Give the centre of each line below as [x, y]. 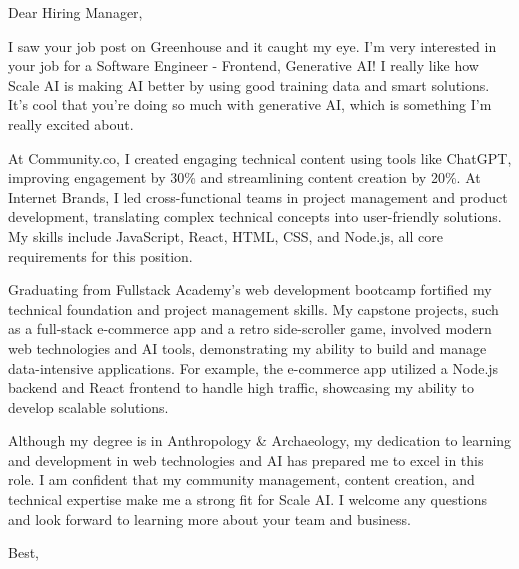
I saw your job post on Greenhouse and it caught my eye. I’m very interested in [252, 45]
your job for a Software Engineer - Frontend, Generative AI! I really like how [243, 65]
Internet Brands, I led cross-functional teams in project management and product [258, 196]
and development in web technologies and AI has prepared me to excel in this [246, 459]
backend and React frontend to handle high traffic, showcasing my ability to [241, 387]
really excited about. [71, 123]
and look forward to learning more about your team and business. [209, 518]
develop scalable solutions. [88, 406]
